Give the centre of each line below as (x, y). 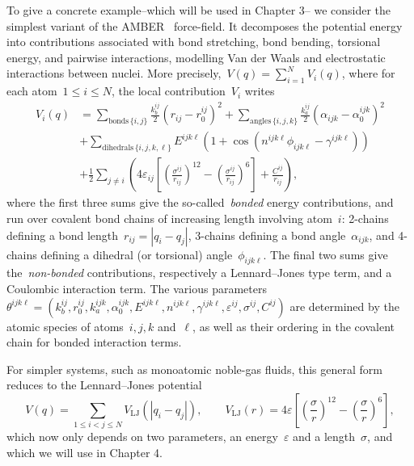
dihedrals (118, 148)
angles (261, 122)
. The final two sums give (325, 254)
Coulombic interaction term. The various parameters (137, 288)
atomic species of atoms (65, 326)
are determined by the (344, 306)
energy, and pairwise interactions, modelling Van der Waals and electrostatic (196, 57)
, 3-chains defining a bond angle (267, 235)
